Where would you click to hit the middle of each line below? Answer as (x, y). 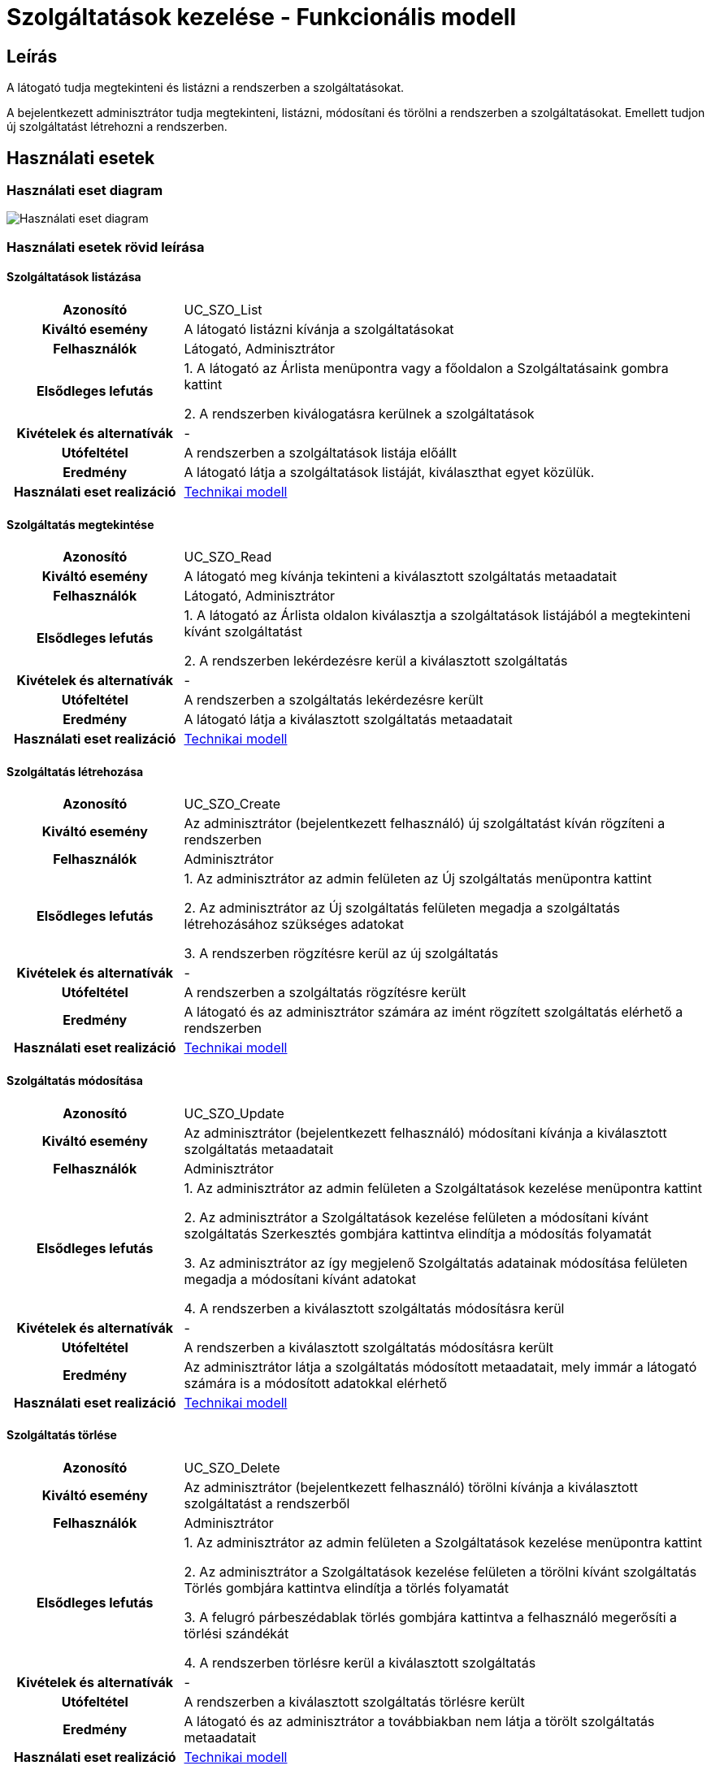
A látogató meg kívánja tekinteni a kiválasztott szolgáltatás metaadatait (400, 577)
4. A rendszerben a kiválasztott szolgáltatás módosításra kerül (374, 1308)
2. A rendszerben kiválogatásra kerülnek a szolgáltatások (359, 413)
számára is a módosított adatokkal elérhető (316, 1383)
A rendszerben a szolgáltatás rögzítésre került (325, 993)
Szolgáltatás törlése (62, 1435)
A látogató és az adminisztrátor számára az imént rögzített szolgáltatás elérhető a (434, 1012)
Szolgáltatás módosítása (75, 1081)
